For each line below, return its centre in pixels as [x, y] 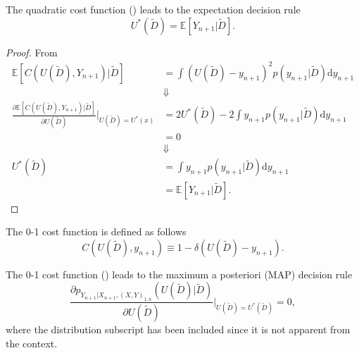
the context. [32, 343]
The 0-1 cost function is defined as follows [96, 231]
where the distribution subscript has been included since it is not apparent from [178, 329]
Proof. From [32, 52]
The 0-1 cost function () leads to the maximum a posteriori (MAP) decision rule [179, 274]
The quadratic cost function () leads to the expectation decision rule [153, 9]
